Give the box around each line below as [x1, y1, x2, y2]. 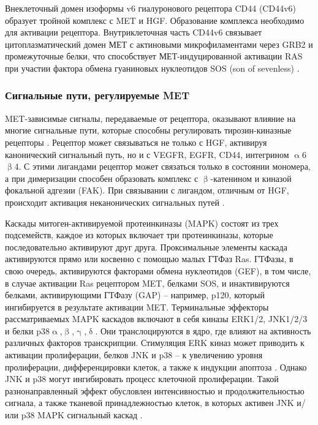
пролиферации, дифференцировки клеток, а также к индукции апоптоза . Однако [5, 360, 307, 373]
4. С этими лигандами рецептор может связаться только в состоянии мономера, [14, 160, 311, 173]
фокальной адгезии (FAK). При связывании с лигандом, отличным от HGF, [5, 184, 289, 197]
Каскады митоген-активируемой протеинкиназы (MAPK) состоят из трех [5, 216, 279, 229]
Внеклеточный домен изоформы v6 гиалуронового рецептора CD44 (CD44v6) [5, 2, 296, 14]
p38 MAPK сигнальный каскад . [21, 408, 143, 421]
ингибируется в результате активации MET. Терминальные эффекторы [5, 300, 269, 313]
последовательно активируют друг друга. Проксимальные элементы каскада [5, 240, 287, 253]
